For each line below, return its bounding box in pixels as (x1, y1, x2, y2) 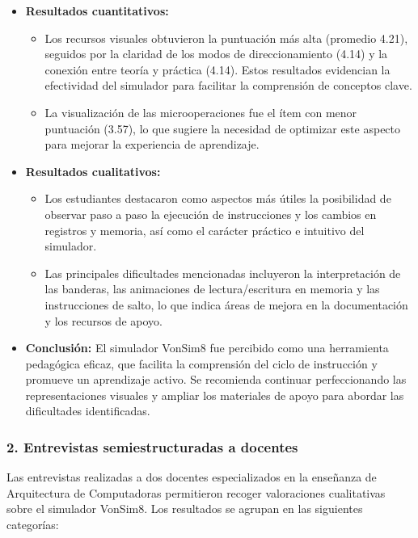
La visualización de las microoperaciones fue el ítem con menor (44, 103, 357, 120)
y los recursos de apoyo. (44, 312, 163, 329)
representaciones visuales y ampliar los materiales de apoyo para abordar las (25, 386, 404, 403)
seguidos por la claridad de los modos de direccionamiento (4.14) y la (44, 45, 388, 62)
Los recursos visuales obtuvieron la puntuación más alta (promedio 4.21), (44, 29, 408, 46)
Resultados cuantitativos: (25, 2, 169, 19)
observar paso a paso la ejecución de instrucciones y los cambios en (44, 205, 377, 222)
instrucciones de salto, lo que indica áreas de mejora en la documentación (44, 296, 408, 313)
